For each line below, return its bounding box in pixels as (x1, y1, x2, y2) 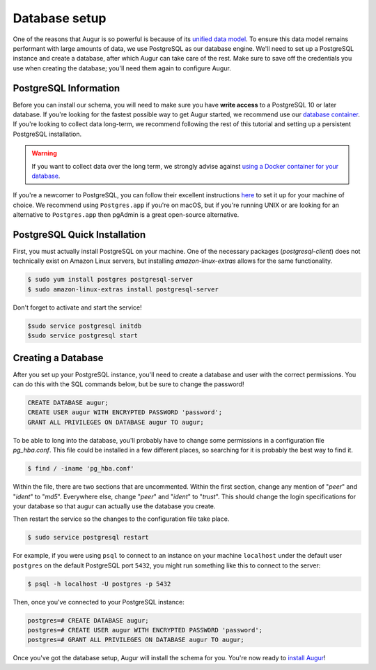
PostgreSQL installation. (13, 130, 82, 138)
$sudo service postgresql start (27, 332, 139, 340)
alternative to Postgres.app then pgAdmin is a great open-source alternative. (13, 211, 240, 219)
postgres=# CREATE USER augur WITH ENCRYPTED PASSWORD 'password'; (27, 626, 263, 634)
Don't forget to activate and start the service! (13, 303, 142, 312)
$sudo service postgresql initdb (27, 321, 142, 330)
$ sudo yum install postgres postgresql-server (27, 275, 193, 284)
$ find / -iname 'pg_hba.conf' (27, 464, 135, 473)
